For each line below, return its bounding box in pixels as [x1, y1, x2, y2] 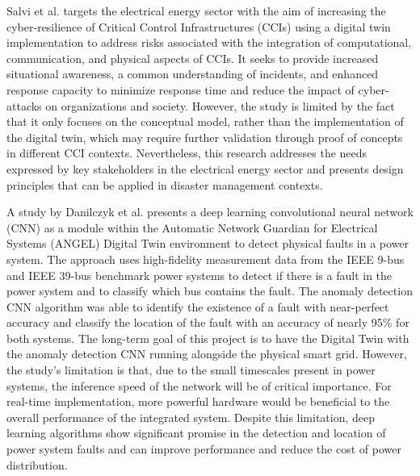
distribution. [6, 456, 68, 473]
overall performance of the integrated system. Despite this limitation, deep [6, 408, 376, 425]
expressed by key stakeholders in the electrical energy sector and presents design [6, 160, 404, 177]
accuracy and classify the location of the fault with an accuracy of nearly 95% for [6, 314, 409, 331]
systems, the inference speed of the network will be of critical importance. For [6, 377, 392, 394]
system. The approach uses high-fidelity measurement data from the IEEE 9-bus [6, 250, 405, 267]
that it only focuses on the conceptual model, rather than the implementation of [6, 113, 404, 130]
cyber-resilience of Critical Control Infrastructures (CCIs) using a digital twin [6, 18, 391, 35]
